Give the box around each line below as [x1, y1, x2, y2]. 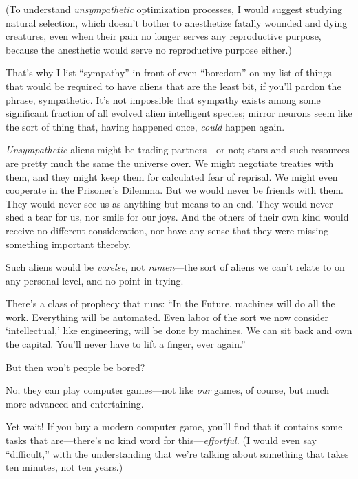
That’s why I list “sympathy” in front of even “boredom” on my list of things [6, 65, 332, 80]
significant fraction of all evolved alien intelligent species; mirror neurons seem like [6, 106, 352, 120]
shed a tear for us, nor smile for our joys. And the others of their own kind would [6, 210, 349, 224]
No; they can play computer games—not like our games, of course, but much [6, 383, 330, 397]
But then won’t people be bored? [6, 359, 145, 374]
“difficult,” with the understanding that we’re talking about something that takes [6, 446, 349, 460]
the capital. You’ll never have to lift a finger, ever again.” [6, 337, 246, 351]
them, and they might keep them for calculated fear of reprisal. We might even [6, 169, 338, 183]
